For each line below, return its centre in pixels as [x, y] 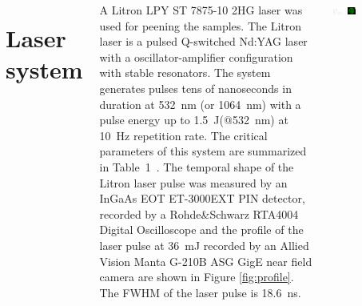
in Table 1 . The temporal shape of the [197, 166]
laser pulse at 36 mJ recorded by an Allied [204, 245]
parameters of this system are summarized [203, 151]
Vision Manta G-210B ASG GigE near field [206, 261]
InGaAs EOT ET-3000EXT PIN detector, [202, 198]
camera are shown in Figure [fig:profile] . [197, 277]
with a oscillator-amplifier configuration [196, 56]
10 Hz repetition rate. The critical [183, 135]
